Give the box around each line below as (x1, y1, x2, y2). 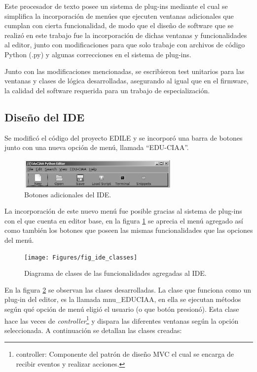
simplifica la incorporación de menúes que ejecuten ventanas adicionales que (4, 10, 234, 21)
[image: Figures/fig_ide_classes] (24, 254, 138, 261)
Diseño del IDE (4, 109, 85, 124)
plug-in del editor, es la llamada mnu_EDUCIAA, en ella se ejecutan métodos (4, 294, 241, 304)
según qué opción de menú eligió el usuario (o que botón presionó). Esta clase (4, 304, 239, 314)
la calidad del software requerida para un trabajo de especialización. (4, 85, 210, 95)
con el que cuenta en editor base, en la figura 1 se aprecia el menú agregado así (4, 215, 243, 225)
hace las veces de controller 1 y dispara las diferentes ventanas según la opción (4, 314, 239, 326)
